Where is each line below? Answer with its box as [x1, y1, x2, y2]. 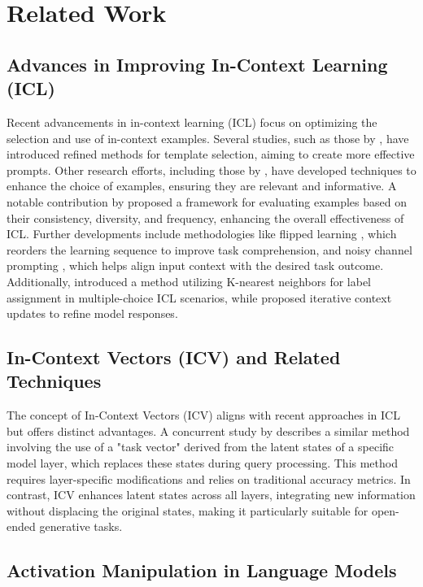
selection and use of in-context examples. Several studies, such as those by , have [7, 129, 409, 146]
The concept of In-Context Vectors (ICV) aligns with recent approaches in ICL [7, 407, 400, 424]
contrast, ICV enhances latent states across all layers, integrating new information [7, 486, 416, 503]
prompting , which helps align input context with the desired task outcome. [7, 257, 384, 274]
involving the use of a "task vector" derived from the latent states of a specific [7, 438, 395, 455]
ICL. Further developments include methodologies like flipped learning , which [7, 225, 397, 242]
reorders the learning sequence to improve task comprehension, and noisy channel [7, 241, 412, 258]
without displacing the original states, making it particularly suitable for [7, 502, 368, 519]
